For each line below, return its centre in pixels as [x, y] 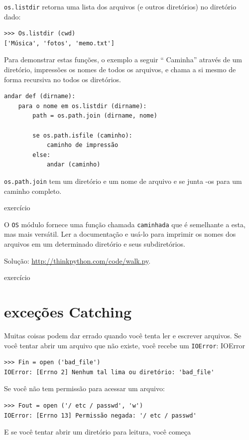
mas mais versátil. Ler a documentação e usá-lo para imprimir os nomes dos [120, 234]
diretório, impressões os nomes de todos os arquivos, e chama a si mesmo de [120, 70]
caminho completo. [33, 191]
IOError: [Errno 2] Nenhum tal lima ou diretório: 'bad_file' [109, 372]
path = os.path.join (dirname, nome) [95, 116]
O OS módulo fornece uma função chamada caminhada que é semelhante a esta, [125, 224]
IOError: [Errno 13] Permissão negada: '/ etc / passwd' [100, 415]
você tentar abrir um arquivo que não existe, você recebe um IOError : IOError [124, 345]
